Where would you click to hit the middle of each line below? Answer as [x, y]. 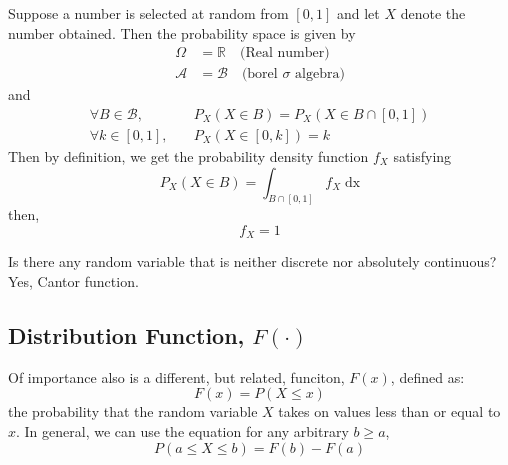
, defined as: [427, 376]
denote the [433, 13]
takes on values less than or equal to [389, 411]
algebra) [320, 74]
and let [358, 13]
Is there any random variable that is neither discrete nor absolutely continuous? [252, 261]
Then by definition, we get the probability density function [188, 155]
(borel [259, 74]
